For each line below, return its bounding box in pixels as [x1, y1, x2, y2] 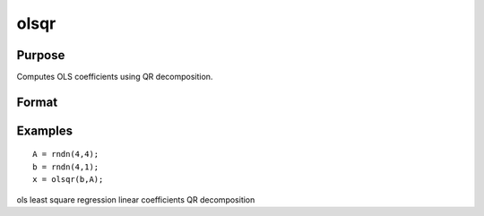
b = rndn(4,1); [32, 161, 99, 172]
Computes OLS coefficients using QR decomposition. [16, 72, 213, 82]
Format [16, 94, 58, 109]
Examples [16, 123, 73, 138]
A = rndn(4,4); [32, 149, 99, 160]
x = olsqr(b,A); [32, 175, 104, 185]
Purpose [16, 48, 65, 63]
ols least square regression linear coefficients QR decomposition [16, 194, 255, 205]
